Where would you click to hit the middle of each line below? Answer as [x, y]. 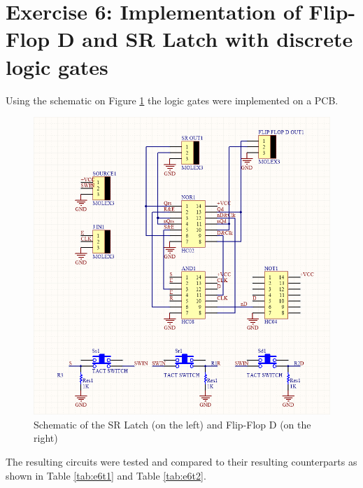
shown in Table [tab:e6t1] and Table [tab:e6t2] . [106, 475]
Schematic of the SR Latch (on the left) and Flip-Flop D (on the [172, 424]
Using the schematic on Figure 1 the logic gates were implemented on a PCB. [172, 100]
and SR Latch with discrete [218, 39]
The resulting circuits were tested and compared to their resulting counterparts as [181, 461]
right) [46, 438]
